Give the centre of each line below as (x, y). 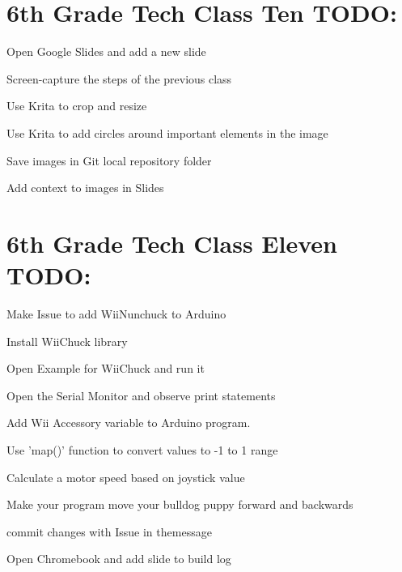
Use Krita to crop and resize (77, 106)
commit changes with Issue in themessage (109, 531)
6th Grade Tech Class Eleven (172, 243)
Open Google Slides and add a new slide (106, 51)
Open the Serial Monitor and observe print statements (141, 395)
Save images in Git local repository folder (109, 160)
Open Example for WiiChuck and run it (106, 368)
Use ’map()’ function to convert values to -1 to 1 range (142, 449)
